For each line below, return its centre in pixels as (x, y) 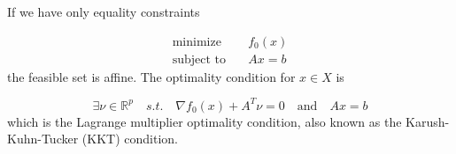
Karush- (428, 121)
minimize (197, 42)
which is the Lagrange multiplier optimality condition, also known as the (205, 121)
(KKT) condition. (130, 139)
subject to (199, 59)
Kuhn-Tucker (43, 139)
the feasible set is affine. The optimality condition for (151, 76)
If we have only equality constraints (104, 11)
